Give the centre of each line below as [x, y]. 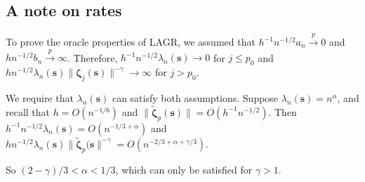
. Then [283, 111]
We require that [40, 97]
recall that [28, 111]
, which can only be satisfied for [184, 169]
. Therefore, [93, 57]
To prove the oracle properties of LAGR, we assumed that [131, 41]
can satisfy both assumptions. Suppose [195, 97]
